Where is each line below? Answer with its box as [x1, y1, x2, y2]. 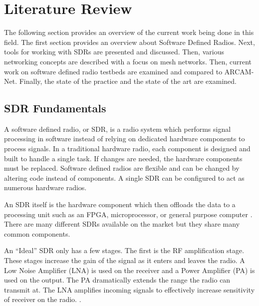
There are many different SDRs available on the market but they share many [4, 219, 240, 229]
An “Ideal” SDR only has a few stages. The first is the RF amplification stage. [4, 245, 245, 256]
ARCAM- [224, 66, 254, 76]
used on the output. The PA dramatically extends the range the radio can [4, 275, 231, 285]
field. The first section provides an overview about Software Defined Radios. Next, [4, 36, 255, 47]
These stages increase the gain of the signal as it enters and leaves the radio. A [4, 255, 245, 266]
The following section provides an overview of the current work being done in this [4, 27, 254, 37]
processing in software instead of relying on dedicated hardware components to [4, 133, 245, 144]
